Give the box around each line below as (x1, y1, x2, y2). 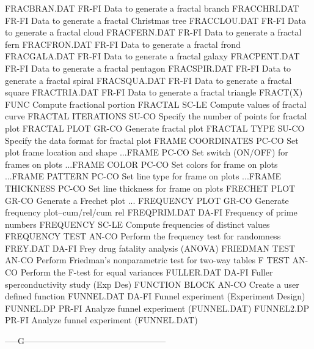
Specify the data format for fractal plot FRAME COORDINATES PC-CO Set (5, 133, 299, 146)
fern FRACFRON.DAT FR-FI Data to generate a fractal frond (5, 37, 241, 50)
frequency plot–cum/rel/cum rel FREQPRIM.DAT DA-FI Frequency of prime (5, 206, 298, 219)
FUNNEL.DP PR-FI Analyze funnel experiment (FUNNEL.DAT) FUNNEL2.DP (5, 301, 310, 314)
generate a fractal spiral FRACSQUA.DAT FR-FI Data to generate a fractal (5, 73, 292, 86)
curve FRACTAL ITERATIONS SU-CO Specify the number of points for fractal (5, 110, 307, 122)
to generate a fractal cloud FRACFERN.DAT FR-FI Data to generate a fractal (5, 26, 302, 39)
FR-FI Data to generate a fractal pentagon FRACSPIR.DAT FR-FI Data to (5, 61, 291, 74)
